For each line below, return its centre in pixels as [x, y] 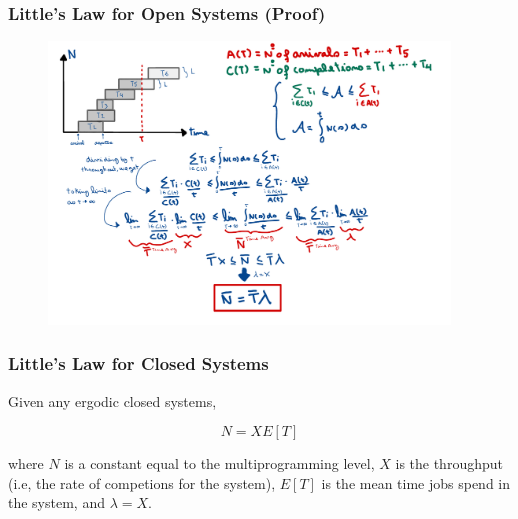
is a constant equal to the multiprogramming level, [219, 463]
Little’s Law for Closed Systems [138, 363]
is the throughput [449, 463]
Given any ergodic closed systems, [112, 400]
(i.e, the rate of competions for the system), [142, 482]
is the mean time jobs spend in [416, 482]
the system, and [56, 502]
